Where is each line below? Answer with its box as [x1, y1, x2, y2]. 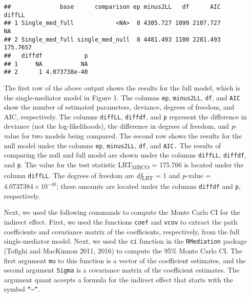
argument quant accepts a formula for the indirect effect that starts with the [4, 274, 233, 284]
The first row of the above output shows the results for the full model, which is [4, 82, 240, 92]
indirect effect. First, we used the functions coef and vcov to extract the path [4, 217, 238, 227]
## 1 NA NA [4, 60, 88, 68]
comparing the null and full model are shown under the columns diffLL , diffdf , [4, 150, 247, 160]
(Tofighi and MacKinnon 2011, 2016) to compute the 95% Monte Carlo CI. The [4, 245, 243, 255]
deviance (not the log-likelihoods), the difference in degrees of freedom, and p [4, 121, 235, 131]
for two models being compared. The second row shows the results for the [21, 131, 242, 140]
